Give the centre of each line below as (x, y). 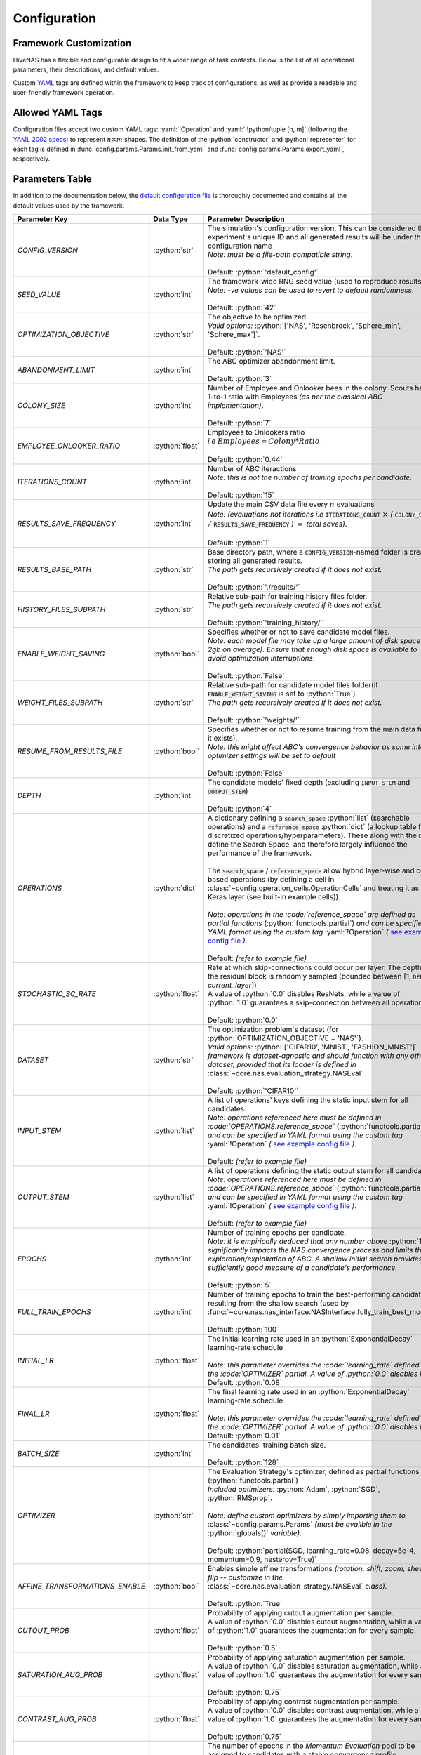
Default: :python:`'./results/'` (254, 587)
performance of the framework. (260, 853)
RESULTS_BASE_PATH (54, 569)
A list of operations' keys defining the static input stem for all (308, 1100)
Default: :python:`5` (239, 1285)
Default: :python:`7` (239, 423)
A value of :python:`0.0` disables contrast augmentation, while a (313, 1710)
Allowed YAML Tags (58, 113)
